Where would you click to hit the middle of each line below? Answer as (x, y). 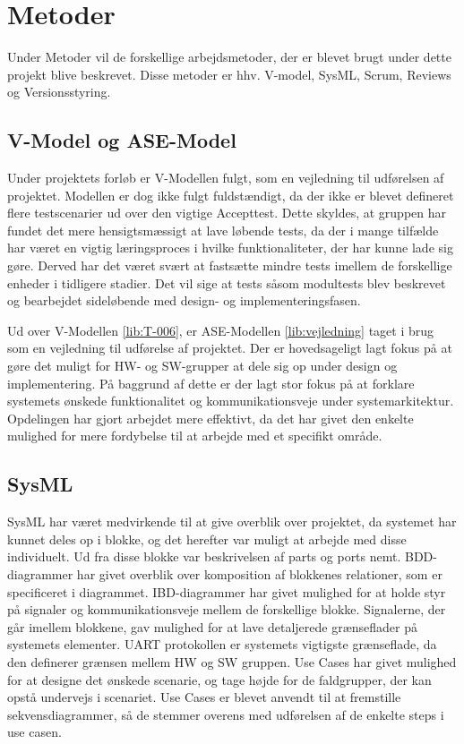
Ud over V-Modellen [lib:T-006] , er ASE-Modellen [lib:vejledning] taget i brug (221, 330)
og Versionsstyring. (59, 92)
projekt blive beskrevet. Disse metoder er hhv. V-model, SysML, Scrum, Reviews (229, 74)
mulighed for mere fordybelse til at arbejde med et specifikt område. (195, 436)
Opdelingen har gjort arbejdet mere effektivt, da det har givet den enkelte (211, 418)
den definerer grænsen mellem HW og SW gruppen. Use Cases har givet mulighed (232, 661)
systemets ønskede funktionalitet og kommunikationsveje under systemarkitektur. (231, 401)
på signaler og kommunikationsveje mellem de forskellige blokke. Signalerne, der (227, 609)
